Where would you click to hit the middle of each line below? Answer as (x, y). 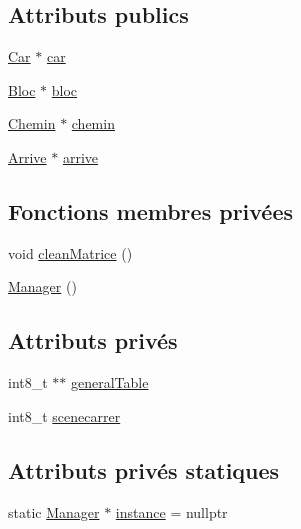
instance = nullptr (171, 511)
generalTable (110, 382)
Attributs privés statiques (144, 469)
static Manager (54, 511)
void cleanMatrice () (70, 252)
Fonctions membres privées (151, 210)
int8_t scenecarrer (64, 415)
